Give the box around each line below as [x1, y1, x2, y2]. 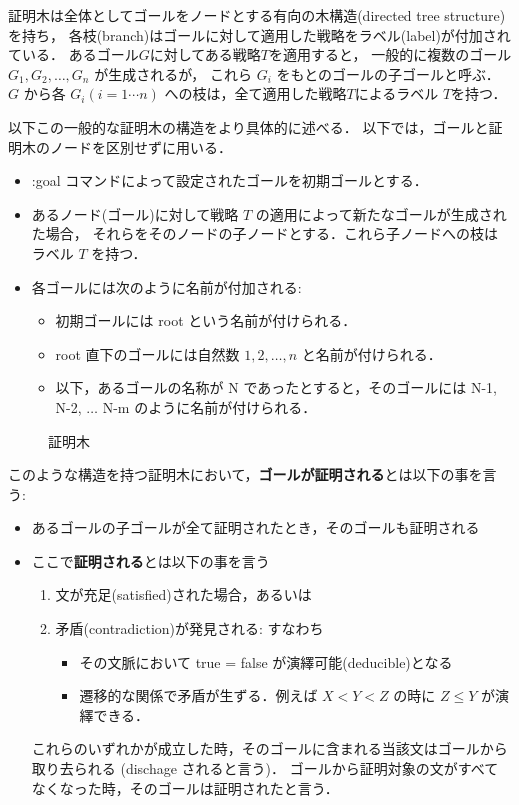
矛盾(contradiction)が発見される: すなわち [55, 618, 324, 639]
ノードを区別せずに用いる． [49, 136, 232, 157]
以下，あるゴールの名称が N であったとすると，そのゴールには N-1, [55, 377, 498, 398]
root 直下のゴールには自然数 [55, 343, 240, 364]
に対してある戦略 [149, 44, 261, 65]
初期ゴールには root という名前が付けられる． [55, 310, 357, 331]
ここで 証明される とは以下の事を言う [31, 550, 270, 571]
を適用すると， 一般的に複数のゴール [269, 44, 512, 65]
